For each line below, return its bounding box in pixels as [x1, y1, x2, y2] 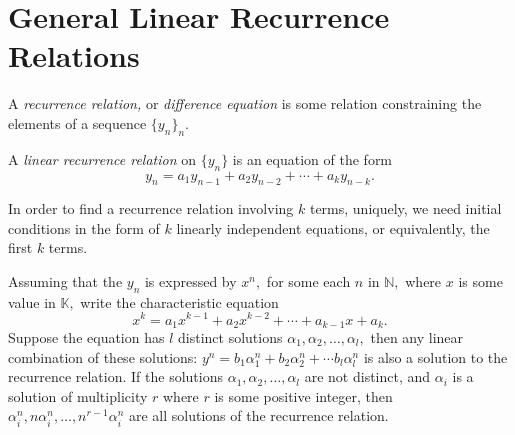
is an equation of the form [232, 148, 393, 169]
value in [8, 291, 56, 312]
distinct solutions [178, 327, 283, 347]
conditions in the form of [8, 217, 160, 238]
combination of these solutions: [8, 346, 198, 367]
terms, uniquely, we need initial [309, 198, 502, 219]
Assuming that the [8, 271, 123, 292]
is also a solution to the [363, 346, 508, 367]
